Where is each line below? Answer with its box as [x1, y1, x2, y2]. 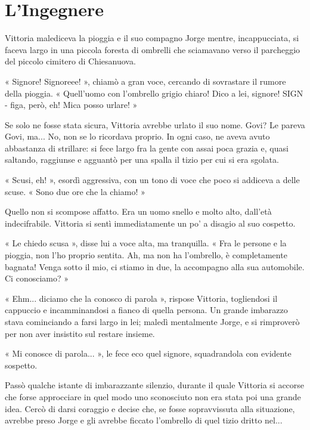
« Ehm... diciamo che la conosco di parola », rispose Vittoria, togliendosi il [5, 292, 278, 304]
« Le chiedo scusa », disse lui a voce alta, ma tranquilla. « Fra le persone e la [5, 237, 287, 249]
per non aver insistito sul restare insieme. [5, 327, 155, 339]
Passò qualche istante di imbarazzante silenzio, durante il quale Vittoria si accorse [5, 379, 305, 391]
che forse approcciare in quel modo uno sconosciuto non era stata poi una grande [5, 390, 301, 403]
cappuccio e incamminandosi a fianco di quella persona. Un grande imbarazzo [5, 304, 288, 316]
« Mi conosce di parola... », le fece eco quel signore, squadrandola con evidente [5, 347, 292, 360]
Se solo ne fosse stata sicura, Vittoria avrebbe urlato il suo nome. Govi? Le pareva [5, 118, 305, 131]
